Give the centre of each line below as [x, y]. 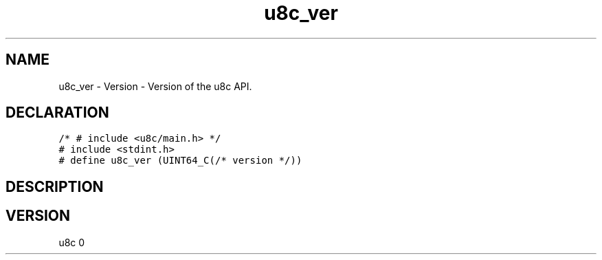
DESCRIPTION [55, 186]
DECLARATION [57, 113]
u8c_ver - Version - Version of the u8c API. [155, 86]
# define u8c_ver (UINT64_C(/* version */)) [180, 161]
